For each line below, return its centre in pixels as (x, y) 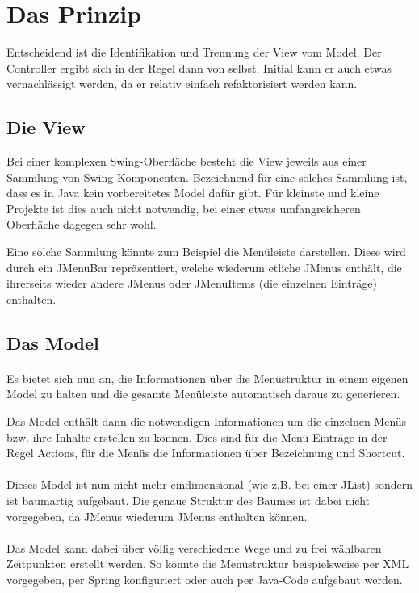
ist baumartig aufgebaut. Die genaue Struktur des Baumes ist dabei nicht (189, 500)
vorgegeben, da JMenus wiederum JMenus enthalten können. (157, 516)
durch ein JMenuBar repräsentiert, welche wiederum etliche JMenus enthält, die (204, 267)
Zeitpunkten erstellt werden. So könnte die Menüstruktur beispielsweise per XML (208, 564)
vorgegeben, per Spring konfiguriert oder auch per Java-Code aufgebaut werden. (205, 579)
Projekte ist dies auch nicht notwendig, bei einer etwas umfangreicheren (184, 208)
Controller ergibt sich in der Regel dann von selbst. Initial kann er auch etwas (199, 67)
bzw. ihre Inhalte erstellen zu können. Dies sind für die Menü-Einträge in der (197, 437)
